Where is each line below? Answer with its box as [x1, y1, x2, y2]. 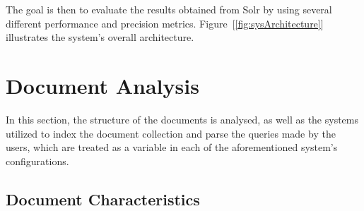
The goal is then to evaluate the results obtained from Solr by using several [6, 2, 332, 16]
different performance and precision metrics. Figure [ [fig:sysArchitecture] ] [6, 16, 324, 30]
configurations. [6, 153, 69, 168]
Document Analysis [6, 71, 199, 100]
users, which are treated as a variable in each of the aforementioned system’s [6, 140, 338, 155]
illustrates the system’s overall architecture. [6, 30, 194, 44]
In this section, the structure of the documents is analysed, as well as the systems [6, 111, 359, 126]
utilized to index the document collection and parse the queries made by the [6, 126, 336, 140]
